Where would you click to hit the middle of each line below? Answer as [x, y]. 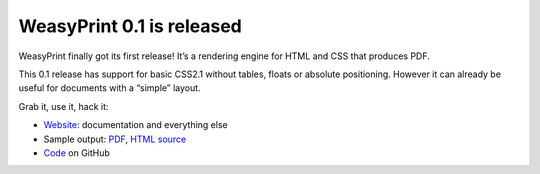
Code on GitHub [76, 152]
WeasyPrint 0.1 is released [130, 26]
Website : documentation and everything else [136, 125]
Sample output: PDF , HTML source [115, 139]
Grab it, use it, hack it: [63, 106]
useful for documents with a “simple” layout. [109, 88]
